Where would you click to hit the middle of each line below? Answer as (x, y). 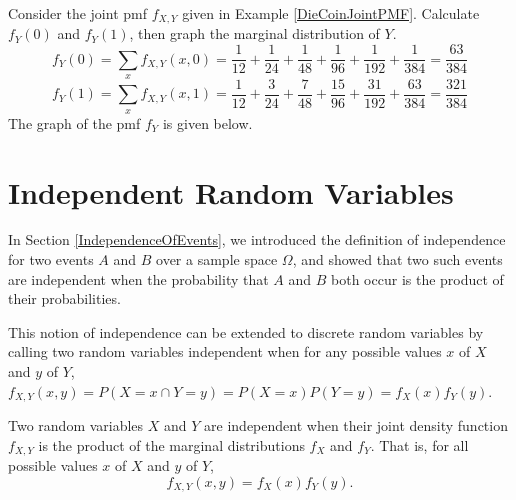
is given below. (207, 122)
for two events (51, 259)
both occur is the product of (417, 278)
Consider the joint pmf (77, 13)
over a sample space (217, 259)
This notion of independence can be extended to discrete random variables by (246, 331)
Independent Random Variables (231, 191)
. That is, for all (419, 444)
